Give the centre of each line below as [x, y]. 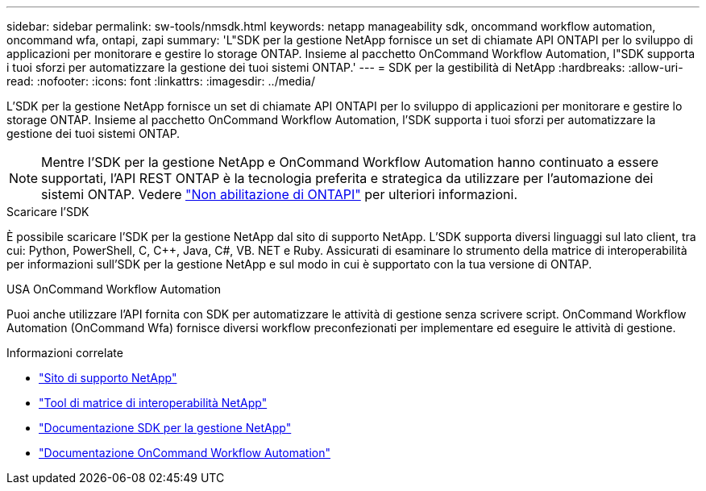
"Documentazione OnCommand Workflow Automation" [185, 453]
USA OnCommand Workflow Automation [114, 289]
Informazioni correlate [65, 353]
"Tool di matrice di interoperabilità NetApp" [153, 403]
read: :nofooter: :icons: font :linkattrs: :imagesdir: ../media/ [161, 81]
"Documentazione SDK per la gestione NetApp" [165, 428]
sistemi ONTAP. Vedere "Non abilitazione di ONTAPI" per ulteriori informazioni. [279, 194]
